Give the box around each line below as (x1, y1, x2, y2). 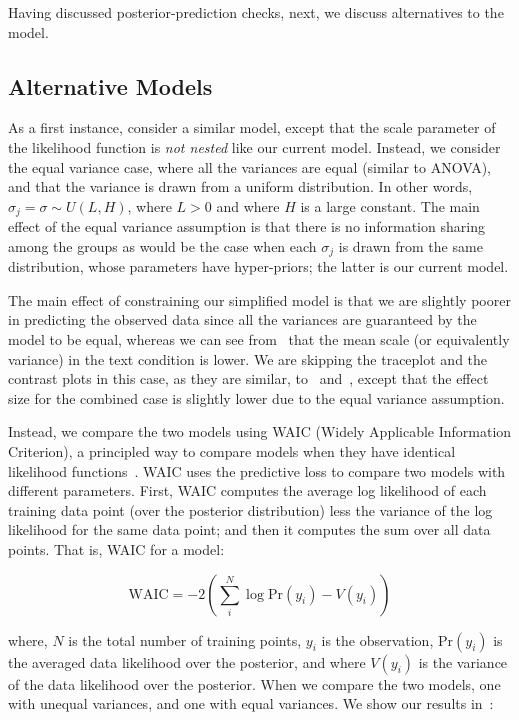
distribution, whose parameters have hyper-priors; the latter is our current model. (8, 256, 509, 277)
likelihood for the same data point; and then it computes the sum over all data (8, 519, 491, 540)
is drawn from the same (338, 235, 483, 256)
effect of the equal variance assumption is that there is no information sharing (8, 216, 485, 237)
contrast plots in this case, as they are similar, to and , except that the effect (8, 368, 489, 389)
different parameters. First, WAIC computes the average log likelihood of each (8, 480, 487, 501)
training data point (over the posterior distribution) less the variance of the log (8, 499, 493, 520)
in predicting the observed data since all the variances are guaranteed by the (8, 309, 477, 330)
